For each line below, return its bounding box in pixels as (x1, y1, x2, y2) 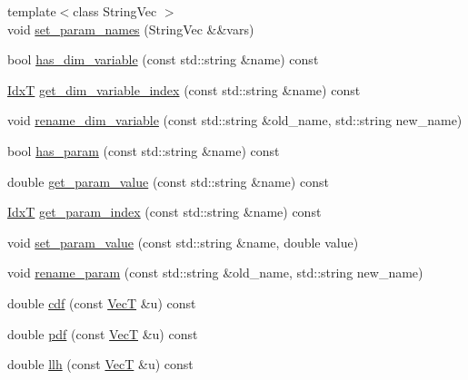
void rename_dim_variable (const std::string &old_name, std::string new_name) (7, 111, 463, 130)
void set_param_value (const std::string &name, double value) (7, 232, 359, 251)
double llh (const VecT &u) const (7, 355, 194, 374)
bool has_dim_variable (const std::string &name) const (7, 50, 319, 69)
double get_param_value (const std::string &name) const (7, 171, 329, 190)
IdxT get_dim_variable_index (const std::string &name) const (7, 80, 361, 99)
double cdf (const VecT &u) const (7, 293, 196, 312)
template (7, 2, 56, 20)
